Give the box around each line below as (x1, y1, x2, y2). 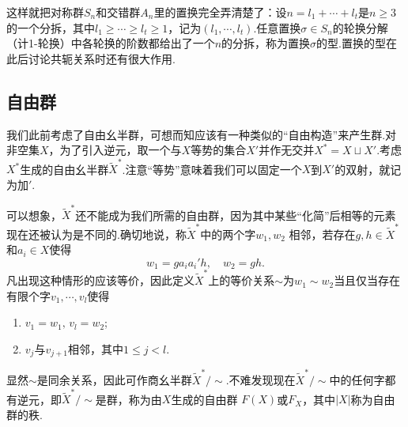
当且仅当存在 (334, 272, 401, 289)
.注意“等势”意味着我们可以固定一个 (122, 161, 302, 177)
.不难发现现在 (225, 372, 296, 388)
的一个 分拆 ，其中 (6, 19, 95, 36)
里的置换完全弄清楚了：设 (153, 4, 287, 20)
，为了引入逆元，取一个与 (48, 142, 182, 158)
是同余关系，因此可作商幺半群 (36, 372, 192, 388)
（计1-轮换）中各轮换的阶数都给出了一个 (6, 35, 215, 51)
